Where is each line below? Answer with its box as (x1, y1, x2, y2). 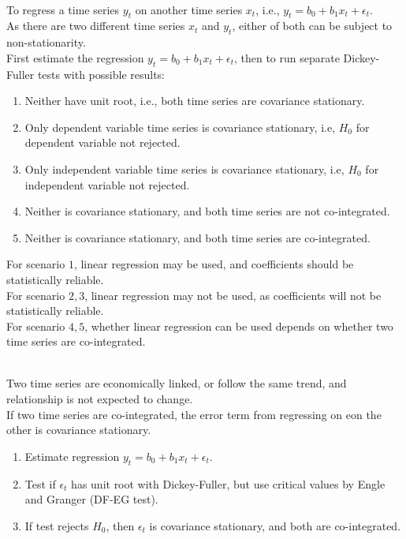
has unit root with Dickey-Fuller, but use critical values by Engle (71, 475, 386, 492)
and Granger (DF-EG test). (24, 491, 158, 507)
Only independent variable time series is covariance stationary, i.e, (24, 160, 345, 177)
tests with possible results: (37, 66, 166, 82)
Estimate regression (24, 447, 120, 464)
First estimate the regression (6, 49, 144, 66)
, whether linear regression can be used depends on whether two (84, 317, 393, 334)
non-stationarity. (6, 34, 86, 51)
